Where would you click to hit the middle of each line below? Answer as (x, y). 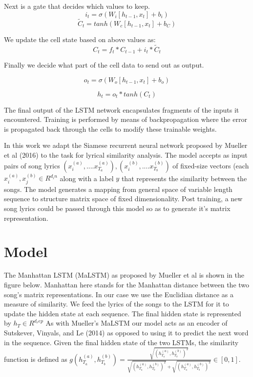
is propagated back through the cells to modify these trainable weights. (110, 129)
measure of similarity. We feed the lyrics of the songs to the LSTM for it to (116, 304)
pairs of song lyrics (32, 165)
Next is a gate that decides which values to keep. (77, 6)
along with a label (87, 178)
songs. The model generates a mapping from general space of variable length (118, 189)
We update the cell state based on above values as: (80, 39)
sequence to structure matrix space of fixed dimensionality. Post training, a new (123, 199)
